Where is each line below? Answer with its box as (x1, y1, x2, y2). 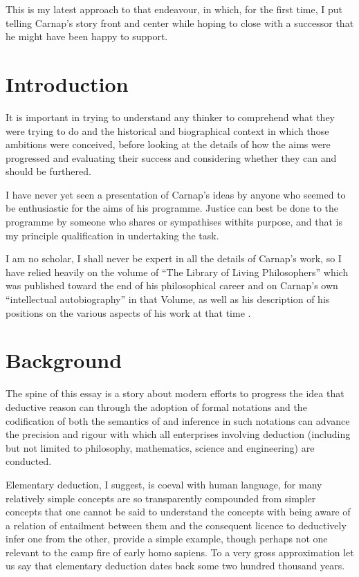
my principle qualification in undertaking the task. (6, 228, 219, 242)
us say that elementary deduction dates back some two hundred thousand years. (6, 558, 345, 573)
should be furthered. (6, 164, 91, 178)
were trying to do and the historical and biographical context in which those (6, 123, 329, 138)
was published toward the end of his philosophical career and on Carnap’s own (6, 278, 338, 293)
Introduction (6, 69, 129, 98)
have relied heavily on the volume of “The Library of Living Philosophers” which (6, 264, 349, 279)
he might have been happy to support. (6, 29, 168, 44)
